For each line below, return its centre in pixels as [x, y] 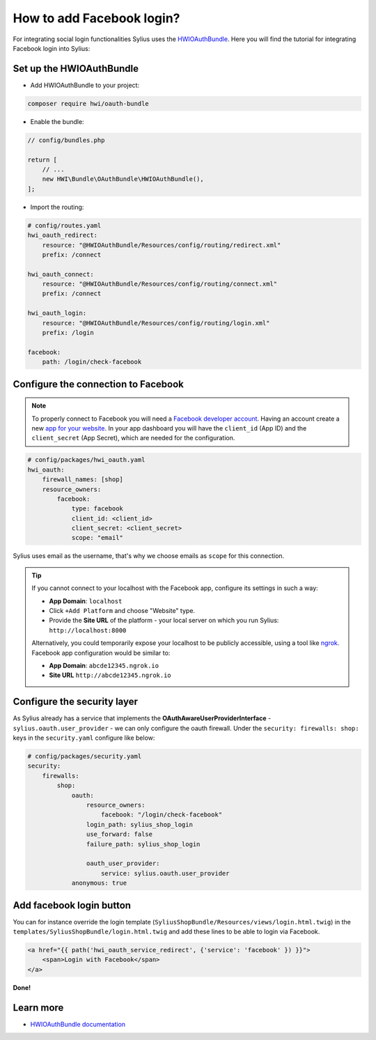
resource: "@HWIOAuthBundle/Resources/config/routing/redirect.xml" [162, 245]
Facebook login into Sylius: [52, 48]
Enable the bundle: [57, 121]
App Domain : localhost [86, 601]
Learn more [38, 1008]
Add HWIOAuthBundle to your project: [85, 85]
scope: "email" [97, 538]
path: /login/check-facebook [92, 362]
